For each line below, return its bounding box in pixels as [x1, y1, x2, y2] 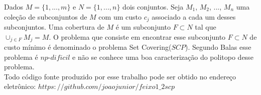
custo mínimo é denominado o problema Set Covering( [4, 42, 172, 52]
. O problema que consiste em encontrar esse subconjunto [49, 31, 226, 42]
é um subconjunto [115, 22, 171, 32]
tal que [195, 22, 216, 32]
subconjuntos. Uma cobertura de [4, 22, 104, 32]
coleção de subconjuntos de [4, 11, 87, 22]
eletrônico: [4, 81, 36, 91]
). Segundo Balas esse [185, 42, 251, 52]
